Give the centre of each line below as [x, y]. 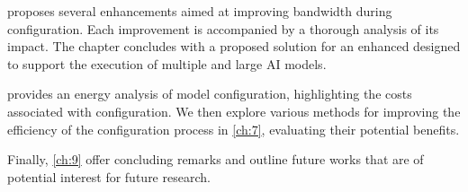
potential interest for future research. [109, 176]
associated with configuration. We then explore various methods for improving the [234, 111]
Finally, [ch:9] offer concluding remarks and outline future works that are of [216, 159]
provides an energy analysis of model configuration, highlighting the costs [210, 94]
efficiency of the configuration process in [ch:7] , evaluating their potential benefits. [234, 129]
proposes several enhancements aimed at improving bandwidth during [200, 11]
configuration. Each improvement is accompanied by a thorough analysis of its [223, 28]
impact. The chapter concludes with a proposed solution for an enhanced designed [234, 46]
